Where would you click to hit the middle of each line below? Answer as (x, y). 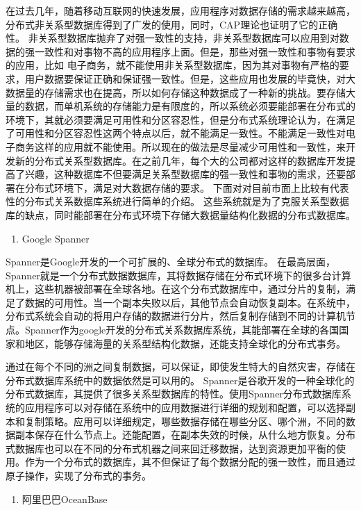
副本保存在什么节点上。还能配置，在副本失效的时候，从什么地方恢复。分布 (185, 435)
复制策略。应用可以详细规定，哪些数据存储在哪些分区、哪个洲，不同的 (185, 421)
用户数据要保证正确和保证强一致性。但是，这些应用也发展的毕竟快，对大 (190, 78)
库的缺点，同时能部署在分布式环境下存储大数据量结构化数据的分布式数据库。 (180, 214)
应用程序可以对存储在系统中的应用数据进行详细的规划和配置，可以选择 (185, 408)
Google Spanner (56, 238)
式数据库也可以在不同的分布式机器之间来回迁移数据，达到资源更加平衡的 (171, 448)
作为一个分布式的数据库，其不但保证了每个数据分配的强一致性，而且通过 (190, 462)
